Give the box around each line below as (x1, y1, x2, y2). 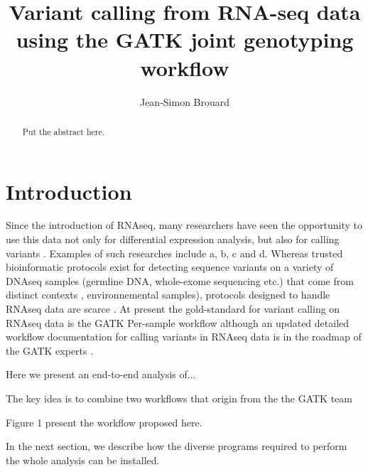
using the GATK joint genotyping (16, 25, 354, 54)
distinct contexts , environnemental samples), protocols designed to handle (6, 287, 330, 302)
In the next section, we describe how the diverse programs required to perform (6, 439, 347, 454)
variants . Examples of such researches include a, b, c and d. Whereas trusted (6, 245, 343, 260)
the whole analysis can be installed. (6, 452, 160, 467)
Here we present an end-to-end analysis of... (6, 367, 196, 382)
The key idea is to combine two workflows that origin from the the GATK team (6, 391, 352, 406)
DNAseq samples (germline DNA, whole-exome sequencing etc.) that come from (6, 273, 354, 288)
